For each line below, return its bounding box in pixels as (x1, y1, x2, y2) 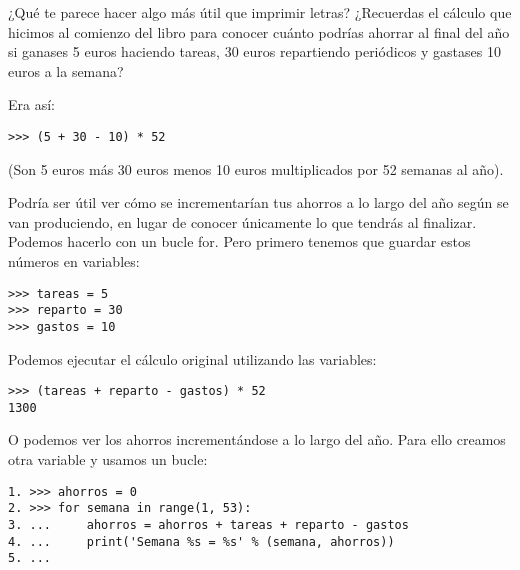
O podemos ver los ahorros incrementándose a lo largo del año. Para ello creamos (8, 429, 506, 450)
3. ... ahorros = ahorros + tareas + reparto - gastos (8, 517, 409, 532)
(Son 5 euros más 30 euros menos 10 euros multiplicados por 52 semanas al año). (8, 158, 504, 179)
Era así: (8, 94, 55, 115)
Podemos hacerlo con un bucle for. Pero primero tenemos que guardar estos (8, 231, 471, 252)
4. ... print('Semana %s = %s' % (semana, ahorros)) (8, 534, 395, 549)
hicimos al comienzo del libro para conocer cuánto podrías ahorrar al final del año (8, 21, 510, 42)
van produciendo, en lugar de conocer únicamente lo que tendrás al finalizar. (8, 211, 477, 232)
